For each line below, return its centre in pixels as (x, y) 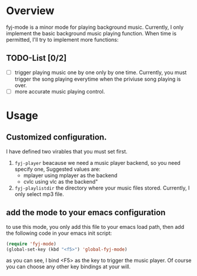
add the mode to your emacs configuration (86, 213)
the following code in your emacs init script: (59, 233)
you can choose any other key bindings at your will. (69, 267)
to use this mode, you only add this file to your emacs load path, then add (95, 227)
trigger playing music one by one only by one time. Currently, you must (101, 72)
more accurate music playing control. (60, 91)
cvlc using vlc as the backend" (61, 181)
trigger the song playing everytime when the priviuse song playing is (98, 79)
